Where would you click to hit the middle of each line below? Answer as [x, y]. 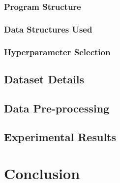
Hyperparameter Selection [57, 52]
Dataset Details [44, 79]
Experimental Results [60, 137]
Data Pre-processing [57, 108]
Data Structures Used [48, 29]
